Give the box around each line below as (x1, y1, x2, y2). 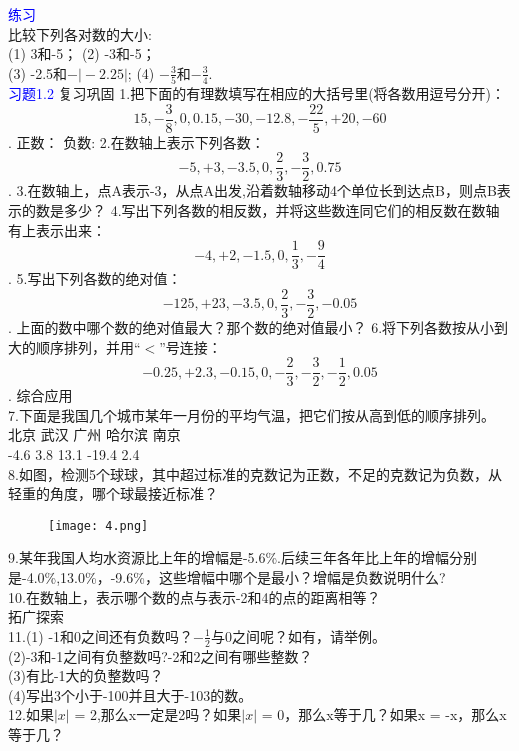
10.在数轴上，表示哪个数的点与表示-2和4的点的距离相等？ (8, 586, 381, 607)
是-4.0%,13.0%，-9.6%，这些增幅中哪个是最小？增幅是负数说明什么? (8, 566, 446, 587)
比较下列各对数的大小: (8, 23, 152, 44)
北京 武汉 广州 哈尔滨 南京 (8, 424, 181, 445)
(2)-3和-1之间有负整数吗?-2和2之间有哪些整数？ (8, 645, 313, 666)
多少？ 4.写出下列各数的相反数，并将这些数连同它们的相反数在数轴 (63, 200, 500, 220)
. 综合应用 (8, 385, 73, 406)
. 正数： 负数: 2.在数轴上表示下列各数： (8, 131, 265, 152)
